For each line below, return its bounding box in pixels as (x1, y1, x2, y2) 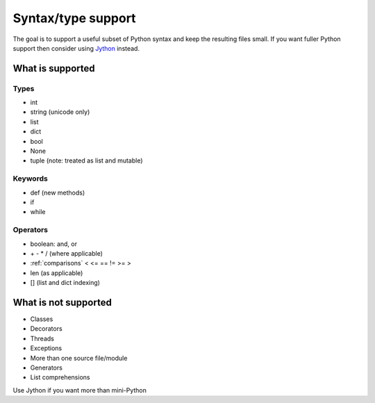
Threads (30, 334, 55, 343)
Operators (12, 225, 49, 235)
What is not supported (12, 296, 112, 309)
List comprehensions (30, 373, 90, 381)
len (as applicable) (30, 268, 83, 277)
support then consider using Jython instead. (12, 44, 140, 52)
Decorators (30, 324, 62, 333)
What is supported (12, 63, 95, 74)
